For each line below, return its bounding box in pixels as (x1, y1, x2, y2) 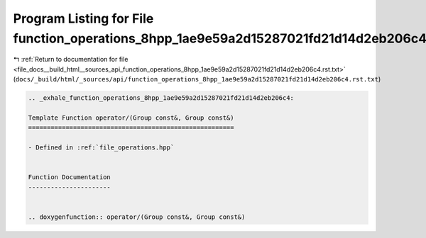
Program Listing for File (13, 11, 154, 26)
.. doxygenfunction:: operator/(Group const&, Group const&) (28, 212, 246, 221)
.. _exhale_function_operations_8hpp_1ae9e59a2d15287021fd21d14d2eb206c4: (28, 94, 295, 102)
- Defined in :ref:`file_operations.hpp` (28, 144, 175, 152)
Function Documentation (28, 174, 111, 181)
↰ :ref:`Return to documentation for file (13, 55, 129, 64)
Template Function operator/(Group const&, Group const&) (28, 113, 234, 122)
